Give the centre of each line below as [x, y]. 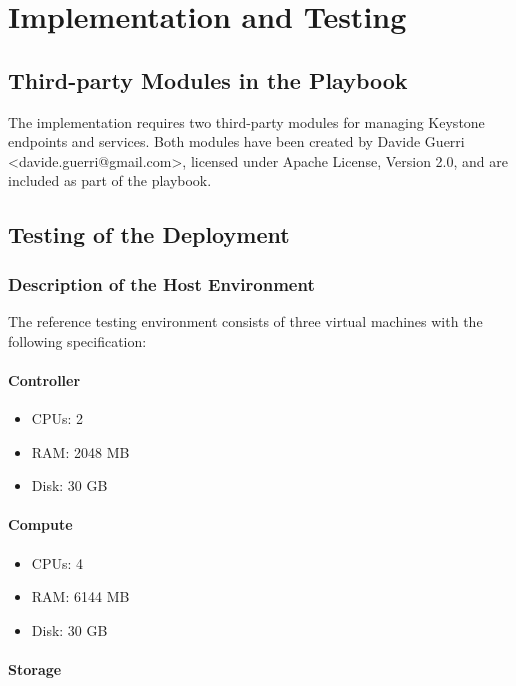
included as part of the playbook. [110, 180]
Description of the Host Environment [161, 283]
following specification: [77, 340]
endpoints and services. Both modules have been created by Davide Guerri [236, 141]
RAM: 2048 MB [80, 451]
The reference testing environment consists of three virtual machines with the [245, 320]
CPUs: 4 [57, 562]
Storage [35, 668]
